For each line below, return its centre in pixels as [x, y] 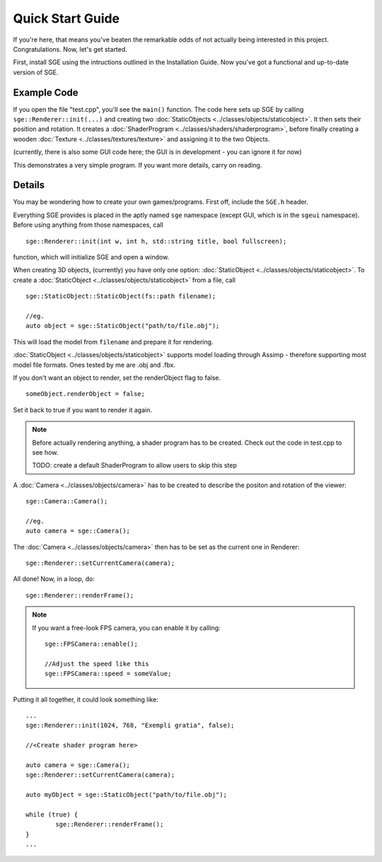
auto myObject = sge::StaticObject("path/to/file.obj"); [127, 795]
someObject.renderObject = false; [85, 394]
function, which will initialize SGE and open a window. [91, 257]
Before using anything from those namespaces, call [88, 225]
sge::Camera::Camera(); [67, 501]
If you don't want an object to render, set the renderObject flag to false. [117, 378]
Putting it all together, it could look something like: [86, 699]
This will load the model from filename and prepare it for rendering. [113, 342]
